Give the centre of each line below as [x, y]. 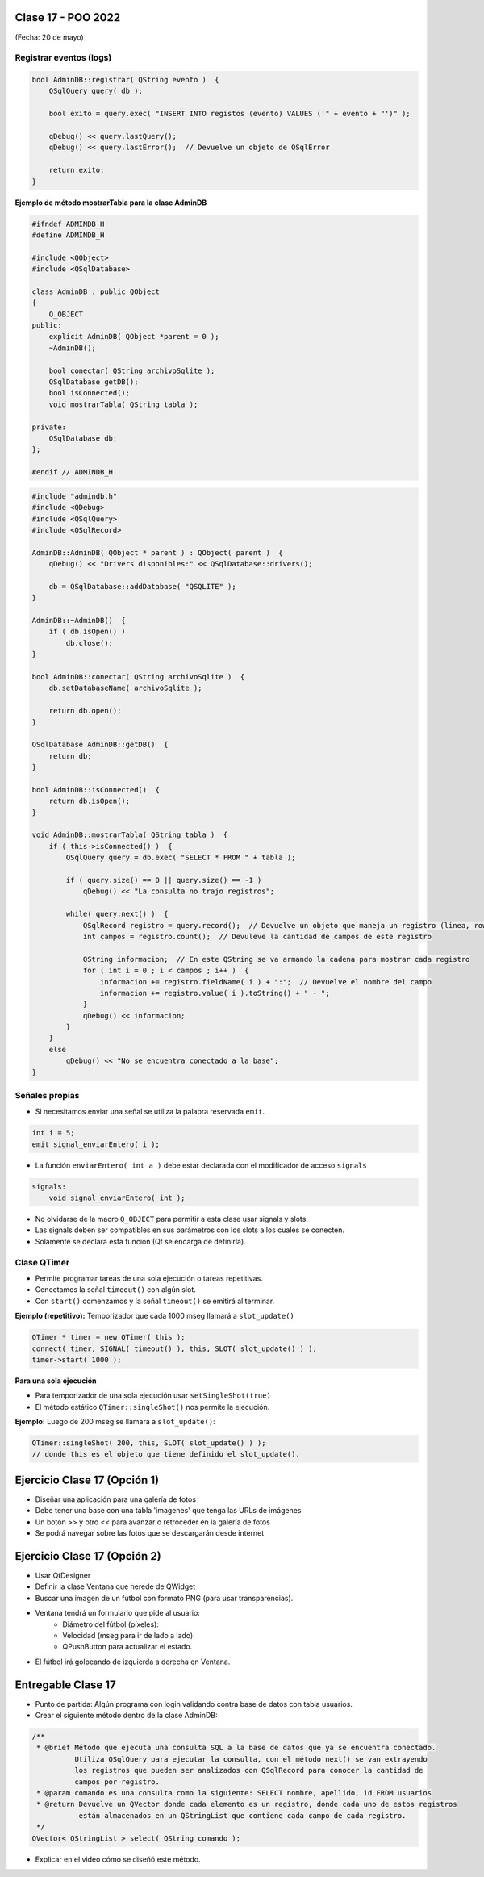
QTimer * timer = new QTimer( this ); [108, 1337]
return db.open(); [85, 711]
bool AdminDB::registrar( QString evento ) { [125, 80]
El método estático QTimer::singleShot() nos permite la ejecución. [152, 1407]
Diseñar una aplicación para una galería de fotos [116, 1499]
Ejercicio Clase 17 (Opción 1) [87, 1480]
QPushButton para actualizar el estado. [127, 1647]
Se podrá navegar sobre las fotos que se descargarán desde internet [150, 1533]
